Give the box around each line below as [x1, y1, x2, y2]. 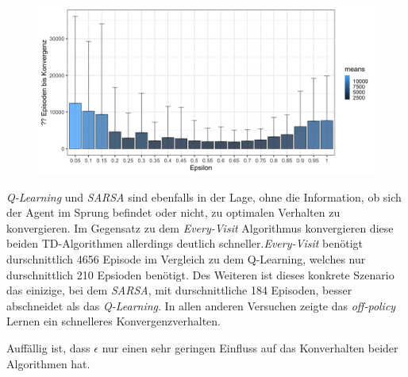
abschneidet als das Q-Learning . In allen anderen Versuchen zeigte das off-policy [6, 297, 396, 314]
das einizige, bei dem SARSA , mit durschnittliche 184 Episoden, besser [6, 282, 352, 298]
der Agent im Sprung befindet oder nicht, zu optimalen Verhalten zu [6, 204, 341, 221]
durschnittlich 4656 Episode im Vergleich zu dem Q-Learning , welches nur [6, 250, 366, 267]
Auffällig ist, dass [6, 339, 90, 356]
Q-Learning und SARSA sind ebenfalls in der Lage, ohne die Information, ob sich [6, 188, 402, 205]
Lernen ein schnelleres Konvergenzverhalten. [6, 313, 221, 329]
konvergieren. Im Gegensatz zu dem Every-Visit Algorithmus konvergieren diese [6, 219, 394, 236]
